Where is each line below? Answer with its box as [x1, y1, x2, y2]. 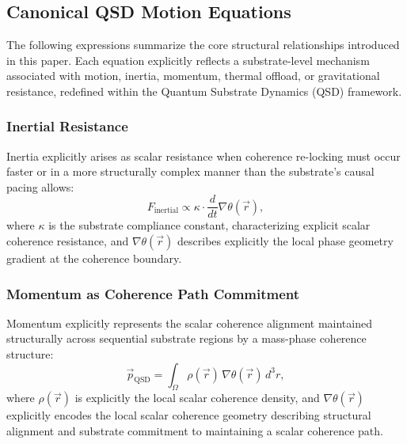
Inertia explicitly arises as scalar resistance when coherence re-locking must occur [6, 147, 401, 164]
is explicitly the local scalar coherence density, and [74, 389, 320, 406]
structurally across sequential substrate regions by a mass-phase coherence [6, 330, 367, 347]
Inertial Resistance [6, 116, 128, 136]
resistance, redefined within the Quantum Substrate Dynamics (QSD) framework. [6, 82, 402, 99]
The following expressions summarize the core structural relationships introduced [6, 36, 400, 52]
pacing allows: [6, 178, 74, 195]
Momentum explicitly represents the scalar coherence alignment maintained [6, 314, 372, 331]
